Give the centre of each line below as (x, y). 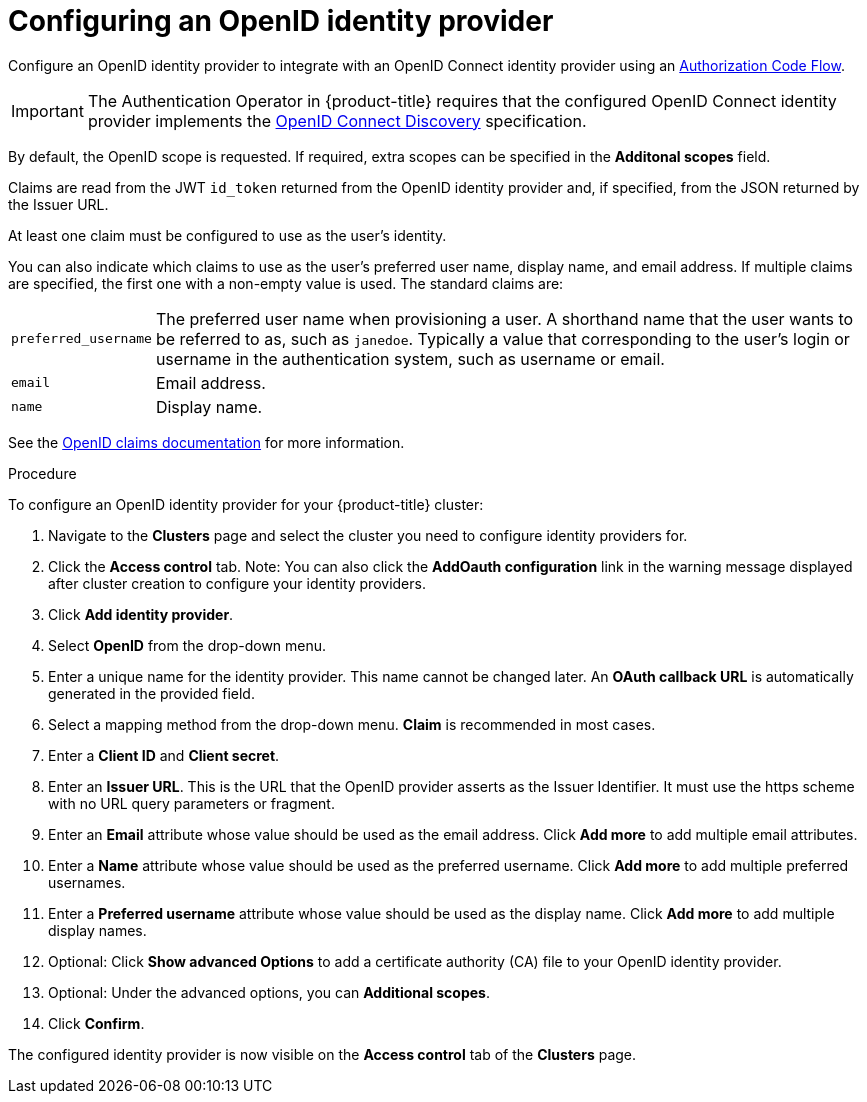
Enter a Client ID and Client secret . (164, 755)
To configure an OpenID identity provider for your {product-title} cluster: (246, 504)
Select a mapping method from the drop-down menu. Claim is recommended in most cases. (352, 724)
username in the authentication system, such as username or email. (410, 358)
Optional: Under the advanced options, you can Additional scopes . (269, 992)
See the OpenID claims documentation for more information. (206, 442)
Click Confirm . (96, 1023)
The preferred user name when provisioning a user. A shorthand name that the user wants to (504, 318)
